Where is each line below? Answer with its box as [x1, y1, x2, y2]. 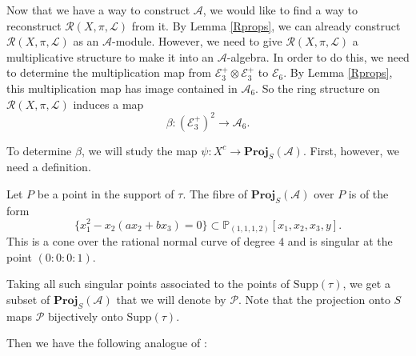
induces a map [73, 95, 144, 112]
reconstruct [6, 17, 62, 34]
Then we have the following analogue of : [6, 334, 207, 351]
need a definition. [6, 158, 91, 175]
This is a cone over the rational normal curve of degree [6, 233, 275, 250]
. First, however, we [302, 142, 400, 158]
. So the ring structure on [255, 79, 380, 96]
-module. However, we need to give [112, 33, 282, 50]
